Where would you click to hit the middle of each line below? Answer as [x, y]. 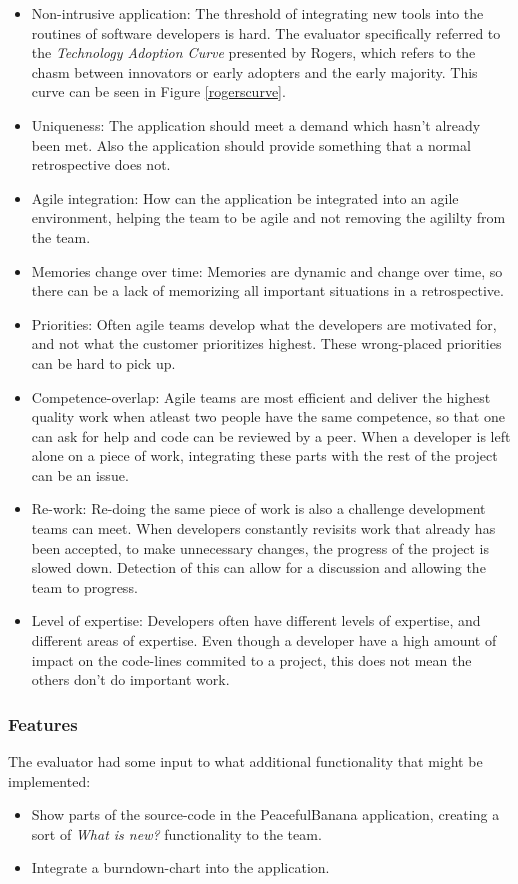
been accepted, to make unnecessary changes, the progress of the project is [260, 547]
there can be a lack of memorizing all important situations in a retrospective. [267, 290]
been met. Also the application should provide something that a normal [251, 144]
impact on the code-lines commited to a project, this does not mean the [251, 659]
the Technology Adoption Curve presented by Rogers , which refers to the [253, 52]
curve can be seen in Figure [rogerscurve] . [158, 91]
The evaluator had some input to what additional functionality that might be [245, 761]
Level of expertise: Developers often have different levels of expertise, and [256, 620]
